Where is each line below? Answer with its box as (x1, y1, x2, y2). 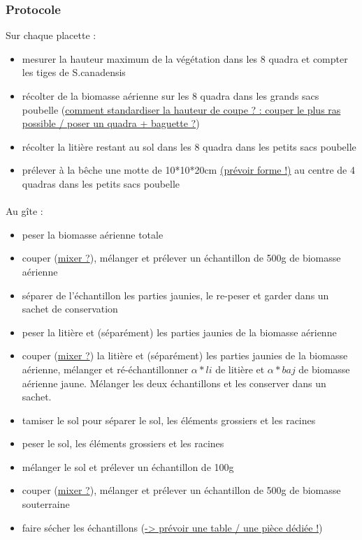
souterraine (22, 497, 70, 511)
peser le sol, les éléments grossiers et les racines (22, 436, 224, 451)
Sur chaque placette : (6, 28, 96, 43)
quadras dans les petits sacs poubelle (22, 176, 180, 190)
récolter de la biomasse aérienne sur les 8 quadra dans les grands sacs (22, 89, 319, 103)
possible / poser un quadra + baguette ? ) (22, 116, 200, 130)
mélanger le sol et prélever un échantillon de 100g (22, 459, 234, 474)
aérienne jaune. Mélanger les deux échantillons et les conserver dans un (22, 375, 326, 390)
